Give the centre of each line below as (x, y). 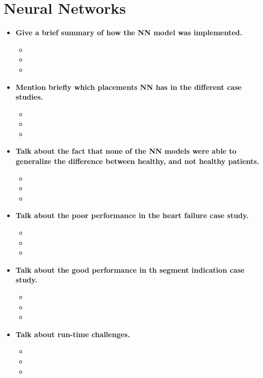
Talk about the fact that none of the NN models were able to (126, 151)
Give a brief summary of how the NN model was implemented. (129, 32)
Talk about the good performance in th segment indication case (130, 269)
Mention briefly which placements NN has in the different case (129, 87)
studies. (29, 97)
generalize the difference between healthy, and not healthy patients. (137, 161)
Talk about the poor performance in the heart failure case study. (132, 215)
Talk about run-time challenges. (73, 334)
